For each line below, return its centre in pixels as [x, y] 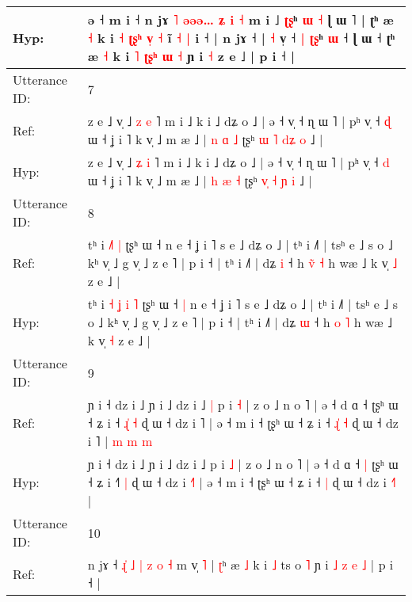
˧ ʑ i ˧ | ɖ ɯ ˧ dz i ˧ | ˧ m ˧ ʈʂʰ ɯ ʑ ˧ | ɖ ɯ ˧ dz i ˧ [242, 482]
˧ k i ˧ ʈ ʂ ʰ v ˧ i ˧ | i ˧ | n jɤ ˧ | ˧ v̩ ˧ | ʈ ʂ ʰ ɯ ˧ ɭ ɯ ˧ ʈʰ [241, 38]
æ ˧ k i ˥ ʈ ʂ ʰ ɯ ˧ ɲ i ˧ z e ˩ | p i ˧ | [191, 56]
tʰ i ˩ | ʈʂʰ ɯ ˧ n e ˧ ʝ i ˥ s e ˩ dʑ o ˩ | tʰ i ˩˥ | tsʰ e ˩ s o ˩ [240, 244]
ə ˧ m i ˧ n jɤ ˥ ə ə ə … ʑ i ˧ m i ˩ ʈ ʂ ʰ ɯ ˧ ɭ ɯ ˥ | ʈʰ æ [240, 19]
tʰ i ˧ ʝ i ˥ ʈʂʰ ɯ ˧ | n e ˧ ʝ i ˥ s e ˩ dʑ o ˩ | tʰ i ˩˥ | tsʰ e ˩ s [243, 304]
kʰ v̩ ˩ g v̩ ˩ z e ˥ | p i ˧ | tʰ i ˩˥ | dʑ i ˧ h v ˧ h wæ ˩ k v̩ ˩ [242, 263]
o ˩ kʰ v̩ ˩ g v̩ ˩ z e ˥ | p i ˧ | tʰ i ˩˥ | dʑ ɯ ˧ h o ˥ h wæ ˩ [240, 322]
